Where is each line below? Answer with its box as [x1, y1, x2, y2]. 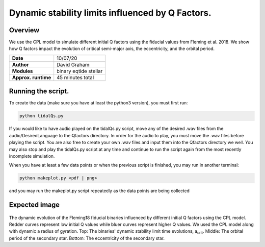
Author [12, 61, 29, 68]
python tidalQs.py [19, 113, 64, 119]
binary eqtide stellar [56, 68, 103, 74]
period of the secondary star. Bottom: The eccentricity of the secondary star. [9, 235, 165, 241]
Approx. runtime [12, 74, 52, 81]
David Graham [56, 61, 90, 68]
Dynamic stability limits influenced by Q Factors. [9, 7, 212, 18]
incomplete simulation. [9, 153, 55, 159]
